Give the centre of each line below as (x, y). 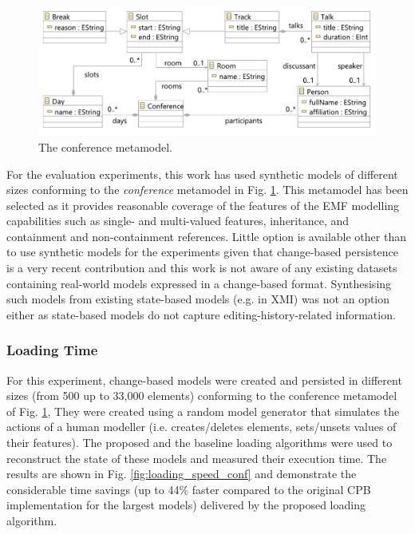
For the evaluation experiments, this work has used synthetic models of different (202, 174)
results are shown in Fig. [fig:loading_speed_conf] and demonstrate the (182, 474)
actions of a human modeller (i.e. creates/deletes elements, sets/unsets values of (202, 427)
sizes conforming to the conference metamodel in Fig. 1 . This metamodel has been (207, 190)
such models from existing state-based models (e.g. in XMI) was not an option (198, 299)
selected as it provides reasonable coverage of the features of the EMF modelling (203, 205)
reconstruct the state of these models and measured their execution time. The (197, 458)
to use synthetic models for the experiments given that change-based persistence (202, 252)
